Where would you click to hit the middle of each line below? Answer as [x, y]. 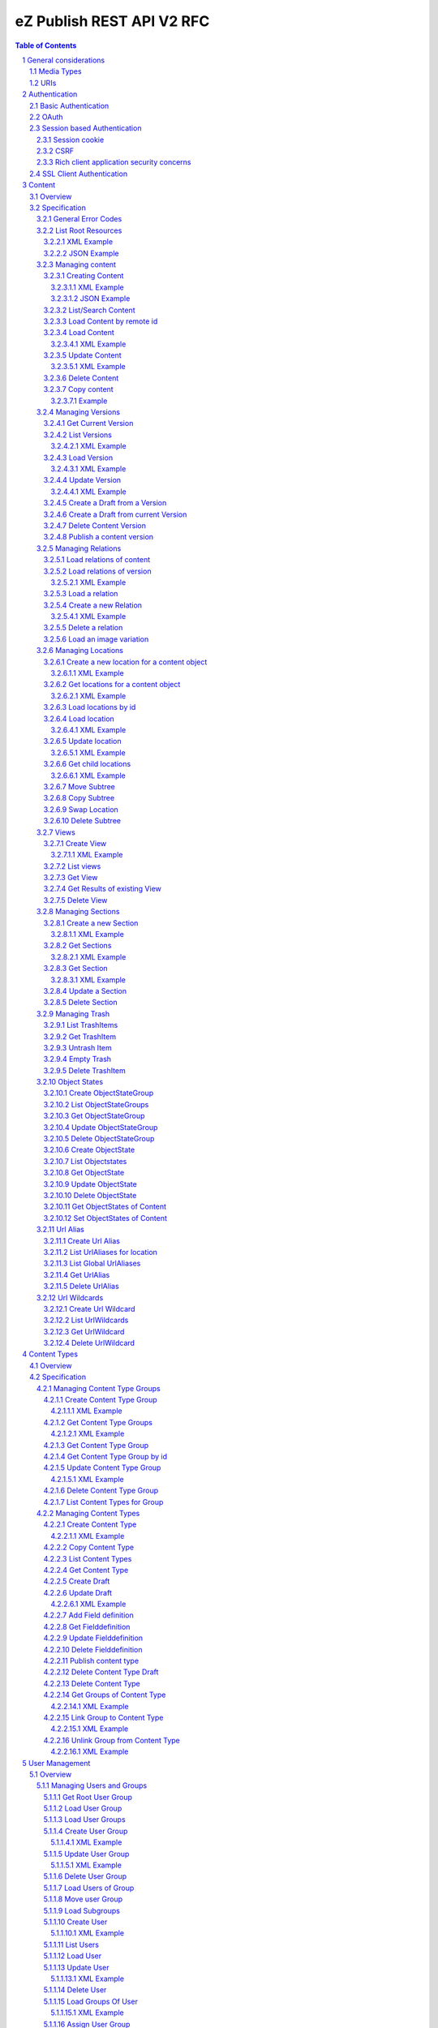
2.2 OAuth [47, 117]
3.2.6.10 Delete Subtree [82, 821]
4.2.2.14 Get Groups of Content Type [105, 1695]
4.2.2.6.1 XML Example [88, 1604]
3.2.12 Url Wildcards [70, 1297]
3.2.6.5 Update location [82, 741]
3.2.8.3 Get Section [76, 969]
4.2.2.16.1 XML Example [90, 1751]
